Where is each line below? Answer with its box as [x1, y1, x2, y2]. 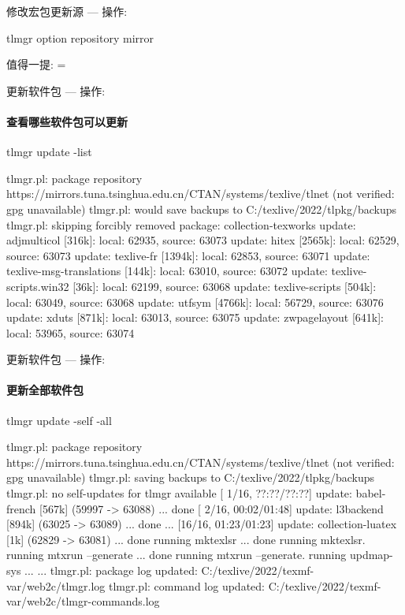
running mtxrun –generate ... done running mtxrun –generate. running [6, 546, 347, 563]
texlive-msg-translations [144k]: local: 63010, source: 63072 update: [6, 263, 328, 279]
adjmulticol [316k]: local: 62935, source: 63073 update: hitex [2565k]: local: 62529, [6, 232, 399, 248]
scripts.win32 [6, 278, 69, 294]
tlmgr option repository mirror [6, 29, 154, 46]
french [6, 500, 36, 516]
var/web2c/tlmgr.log [6, 577, 106, 594]
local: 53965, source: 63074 [6, 324, 135, 341]
